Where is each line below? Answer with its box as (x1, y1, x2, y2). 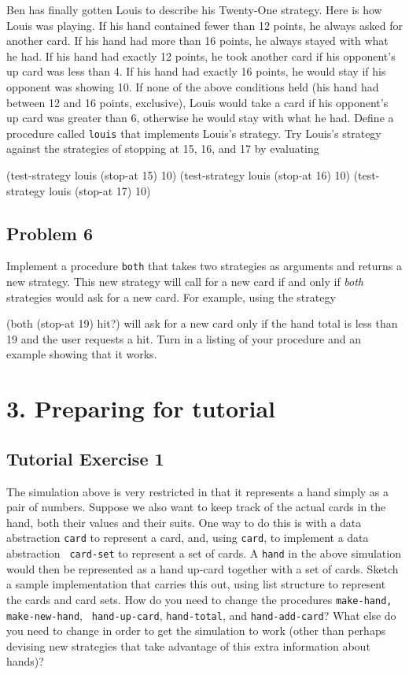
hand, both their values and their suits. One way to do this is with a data (6, 514, 362, 530)
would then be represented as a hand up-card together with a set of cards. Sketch (6, 560, 399, 577)
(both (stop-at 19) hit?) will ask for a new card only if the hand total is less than (6, 315, 398, 332)
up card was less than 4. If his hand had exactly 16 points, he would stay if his (6, 63, 386, 80)
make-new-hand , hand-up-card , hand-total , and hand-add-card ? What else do (6, 606, 396, 623)
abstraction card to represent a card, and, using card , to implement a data (6, 529, 369, 546)
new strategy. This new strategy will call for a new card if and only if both (6, 273, 364, 290)
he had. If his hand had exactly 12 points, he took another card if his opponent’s (6, 47, 396, 64)
